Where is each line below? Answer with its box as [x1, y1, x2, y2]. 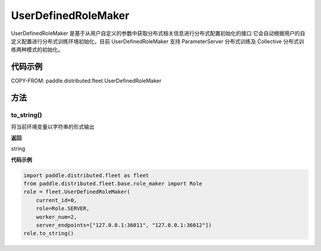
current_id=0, [36, 196, 77, 204]
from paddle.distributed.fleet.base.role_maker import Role [23, 180, 203, 187]
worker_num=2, [36, 214, 77, 220]
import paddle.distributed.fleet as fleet [23, 172, 149, 179]
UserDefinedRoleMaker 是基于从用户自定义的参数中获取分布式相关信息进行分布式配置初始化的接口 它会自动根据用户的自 [11, 30, 306, 37]
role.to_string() [23, 230, 74, 237]
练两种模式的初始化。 [11, 46, 64, 53]
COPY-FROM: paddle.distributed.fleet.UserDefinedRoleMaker [11, 77, 162, 84]
